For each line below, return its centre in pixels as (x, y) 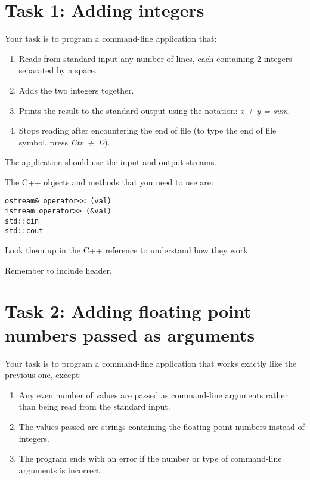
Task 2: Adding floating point (128, 311)
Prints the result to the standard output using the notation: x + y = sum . (154, 110)
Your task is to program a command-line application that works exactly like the (151, 363)
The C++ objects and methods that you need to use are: (109, 182)
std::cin (22, 221)
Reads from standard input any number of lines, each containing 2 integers (155, 58)
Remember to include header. (58, 270)
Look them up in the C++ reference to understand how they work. (128, 250)
